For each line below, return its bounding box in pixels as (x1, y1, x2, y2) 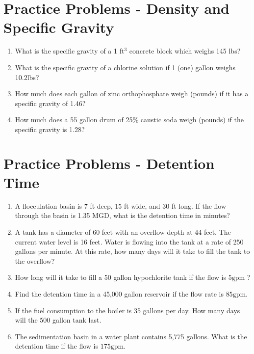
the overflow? (15, 255, 55, 266)
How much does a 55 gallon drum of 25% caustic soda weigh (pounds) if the (15, 114, 244, 125)
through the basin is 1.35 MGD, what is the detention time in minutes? (15, 210, 230, 220)
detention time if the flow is (15, 341, 99, 351)
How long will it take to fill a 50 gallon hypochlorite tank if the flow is (15, 272, 227, 282)
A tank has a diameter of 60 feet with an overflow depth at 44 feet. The (15, 226, 231, 237)
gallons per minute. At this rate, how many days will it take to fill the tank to (15, 246, 250, 256)
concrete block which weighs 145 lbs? (129, 46, 241, 56)
